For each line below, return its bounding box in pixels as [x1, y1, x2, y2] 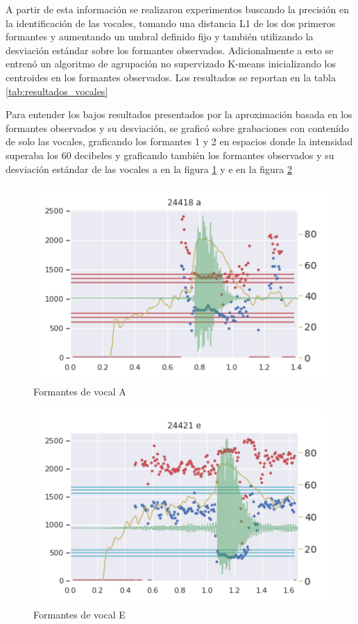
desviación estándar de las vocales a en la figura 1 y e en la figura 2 [6, 161, 293, 176]
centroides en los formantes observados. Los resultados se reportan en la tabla [6, 69, 336, 84]
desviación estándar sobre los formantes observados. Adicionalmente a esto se [6, 42, 334, 57]
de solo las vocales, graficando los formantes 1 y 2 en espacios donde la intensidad [6, 134, 353, 149]
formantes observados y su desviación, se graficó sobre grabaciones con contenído [6, 120, 349, 135]
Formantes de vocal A [33, 384, 126, 399]
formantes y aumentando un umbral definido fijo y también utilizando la [6, 29, 314, 44]
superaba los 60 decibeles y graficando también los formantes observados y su [6, 147, 334, 162]
